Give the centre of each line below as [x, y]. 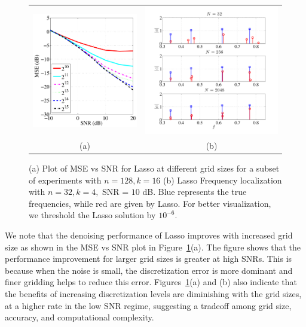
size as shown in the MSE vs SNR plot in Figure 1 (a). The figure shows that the [153, 247]
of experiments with [65, 180]
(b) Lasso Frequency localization [223, 180]
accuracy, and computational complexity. [79, 317]
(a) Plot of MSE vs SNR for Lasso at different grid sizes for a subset [154, 168]
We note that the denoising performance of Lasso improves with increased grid [149, 235]
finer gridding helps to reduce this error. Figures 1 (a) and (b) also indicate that [151, 282]
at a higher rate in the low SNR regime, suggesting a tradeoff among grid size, [148, 305]
